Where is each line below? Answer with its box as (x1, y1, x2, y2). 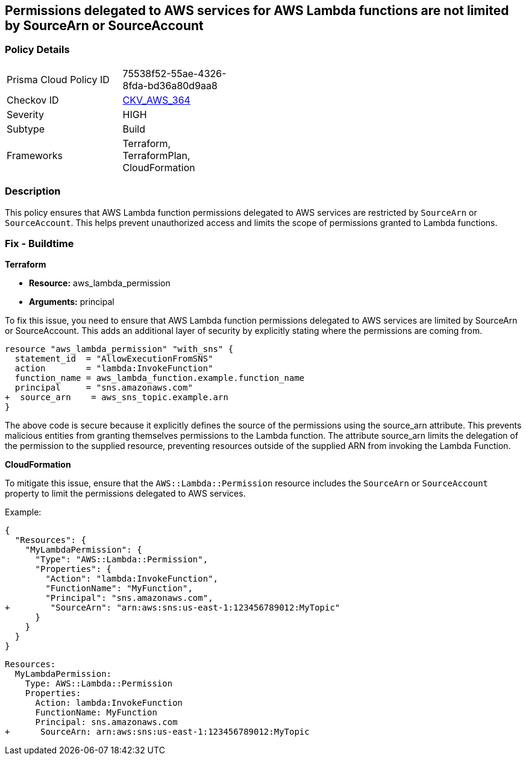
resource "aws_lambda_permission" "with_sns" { (5, 344, 234, 354)
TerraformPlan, (122, 149, 190, 162)
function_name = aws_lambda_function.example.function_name (14, 373, 305, 383)
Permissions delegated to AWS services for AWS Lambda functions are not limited (5, 3, 509, 18)
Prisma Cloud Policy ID (7, 73, 110, 86)
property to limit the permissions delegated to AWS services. (5, 488, 246, 499)
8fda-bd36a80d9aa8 (122, 79, 218, 92)
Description (5, 185, 61, 198)
